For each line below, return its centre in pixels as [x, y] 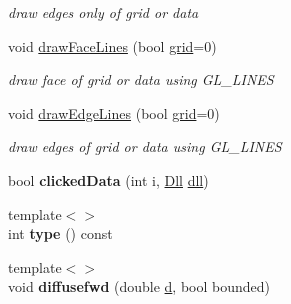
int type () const [60, 233]
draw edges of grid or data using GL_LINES [145, 146]
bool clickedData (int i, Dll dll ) [108, 179]
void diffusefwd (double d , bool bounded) [139, 286]
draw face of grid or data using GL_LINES [141, 79]
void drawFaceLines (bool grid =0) [112, 45]
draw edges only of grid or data [103, 12]
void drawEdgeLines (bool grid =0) [114, 112]
